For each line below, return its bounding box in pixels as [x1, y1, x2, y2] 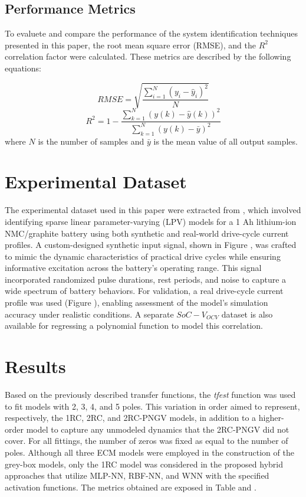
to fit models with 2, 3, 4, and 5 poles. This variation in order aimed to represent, [5, 400, 300, 412]
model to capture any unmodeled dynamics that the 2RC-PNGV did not [26, 423, 289, 435]
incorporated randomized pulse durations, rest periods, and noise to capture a [5, 273, 287, 285]
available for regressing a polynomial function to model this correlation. [5, 319, 263, 332]
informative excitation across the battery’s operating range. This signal [5, 261, 262, 274]
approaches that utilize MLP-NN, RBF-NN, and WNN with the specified [5, 469, 269, 482]
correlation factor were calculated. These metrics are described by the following [5, 50, 291, 63]
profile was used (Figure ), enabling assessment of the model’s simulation [5, 296, 268, 309]
